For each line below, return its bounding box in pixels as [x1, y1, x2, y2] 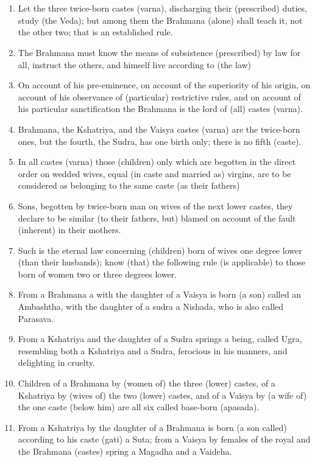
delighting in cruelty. [18, 356, 95, 369]
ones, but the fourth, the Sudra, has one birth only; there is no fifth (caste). [18, 135, 302, 147]
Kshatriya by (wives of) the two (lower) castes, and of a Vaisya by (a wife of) [18, 388, 307, 401]
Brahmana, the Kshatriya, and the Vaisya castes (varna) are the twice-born [18, 122, 300, 135]
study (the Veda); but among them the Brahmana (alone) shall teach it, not [18, 13, 303, 26]
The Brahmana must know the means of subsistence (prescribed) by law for [18, 46, 301, 58]
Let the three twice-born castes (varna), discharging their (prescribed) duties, [18, 2, 307, 15]
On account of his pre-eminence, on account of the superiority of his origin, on [18, 79, 311, 91]
